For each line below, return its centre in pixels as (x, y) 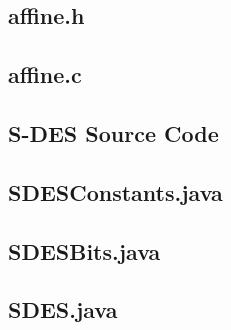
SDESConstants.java (115, 191)
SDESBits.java (84, 250)
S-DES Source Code (113, 132)
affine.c (45, 74)
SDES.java (63, 309)
